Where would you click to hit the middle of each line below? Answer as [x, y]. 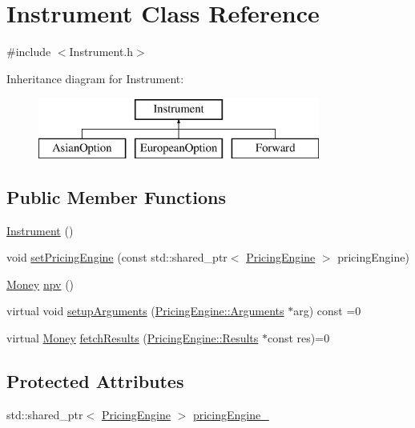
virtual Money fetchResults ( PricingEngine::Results [133, 338]
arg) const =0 [327, 311]
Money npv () [40, 284]
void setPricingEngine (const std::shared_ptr [117, 257]
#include [29, 52]
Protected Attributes [95, 381]
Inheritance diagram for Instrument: [95, 78]
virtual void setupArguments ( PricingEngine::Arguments [145, 311]
